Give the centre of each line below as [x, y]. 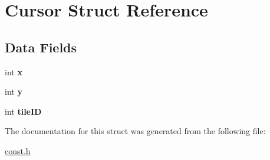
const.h [18, 150]
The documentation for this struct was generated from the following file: [135, 131]
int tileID [23, 111]
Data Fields [41, 47]
